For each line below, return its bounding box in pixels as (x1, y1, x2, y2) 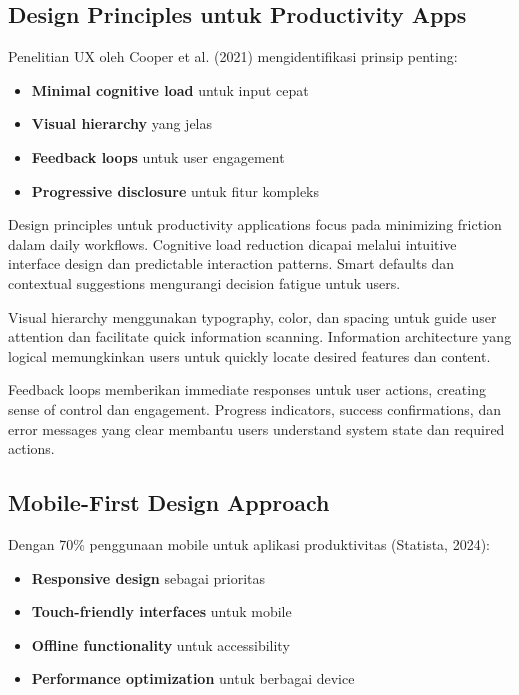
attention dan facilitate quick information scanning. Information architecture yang (8, 326, 512, 347)
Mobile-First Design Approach (8, 487, 330, 518)
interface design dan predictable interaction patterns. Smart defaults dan (8, 253, 455, 274)
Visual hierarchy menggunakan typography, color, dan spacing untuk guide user (8, 306, 497, 327)
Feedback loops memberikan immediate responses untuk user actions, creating (8, 379, 486, 400)
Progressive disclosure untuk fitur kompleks (31, 180, 320, 201)
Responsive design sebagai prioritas (31, 567, 266, 588)
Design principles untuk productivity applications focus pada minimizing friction (8, 214, 502, 235)
